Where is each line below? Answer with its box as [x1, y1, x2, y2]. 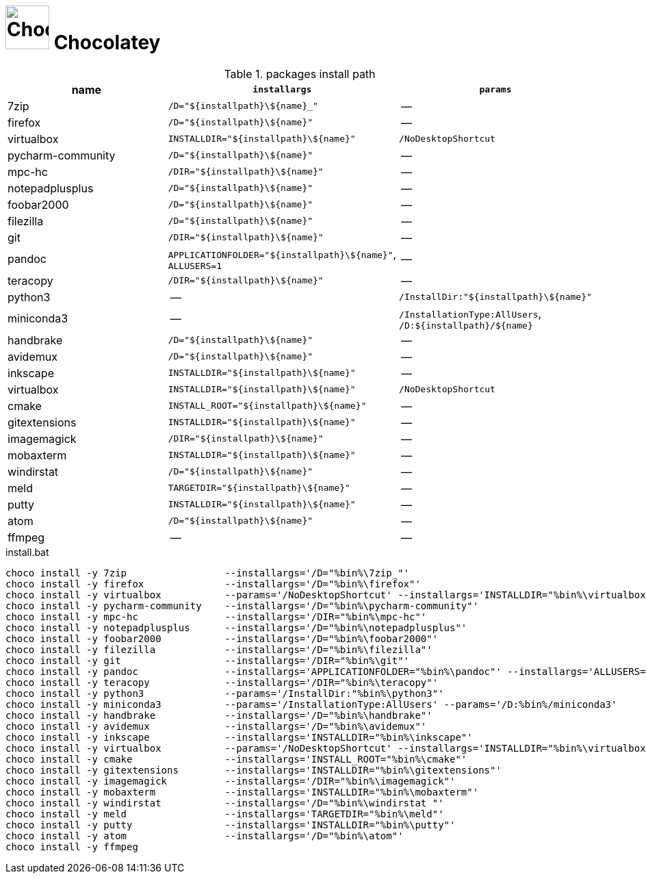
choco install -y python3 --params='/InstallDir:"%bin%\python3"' [5, 687, 444, 699]
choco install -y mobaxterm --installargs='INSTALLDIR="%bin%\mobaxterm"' [5, 786, 479, 798]
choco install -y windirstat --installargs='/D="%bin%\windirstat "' [5, 797, 444, 808]
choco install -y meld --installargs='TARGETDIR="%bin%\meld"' [5, 808, 444, 819]
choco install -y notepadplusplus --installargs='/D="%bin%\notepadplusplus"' [5, 622, 467, 633]
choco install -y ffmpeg [5, 841, 138, 852]
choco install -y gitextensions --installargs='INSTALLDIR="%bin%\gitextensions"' [5, 764, 502, 776]
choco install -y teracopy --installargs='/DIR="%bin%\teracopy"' [5, 676, 439, 688]
